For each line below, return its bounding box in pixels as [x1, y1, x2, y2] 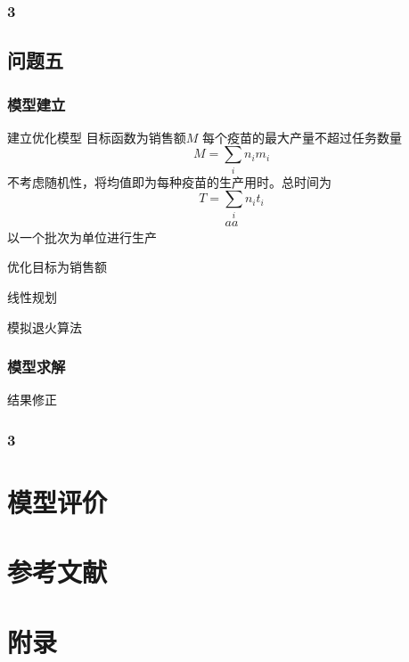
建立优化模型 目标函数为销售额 [7, 127, 186, 146]
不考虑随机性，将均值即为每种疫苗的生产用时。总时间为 [7, 172, 331, 191]
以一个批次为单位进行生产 [7, 227, 157, 246]
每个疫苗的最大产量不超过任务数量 [201, 127, 402, 146]
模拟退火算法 [7, 317, 82, 336]
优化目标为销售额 [7, 257, 107, 276]
